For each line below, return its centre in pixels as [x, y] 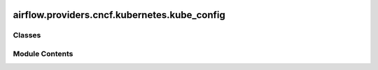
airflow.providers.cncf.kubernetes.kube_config [119, 15]
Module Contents [43, 53]
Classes [27, 35]
